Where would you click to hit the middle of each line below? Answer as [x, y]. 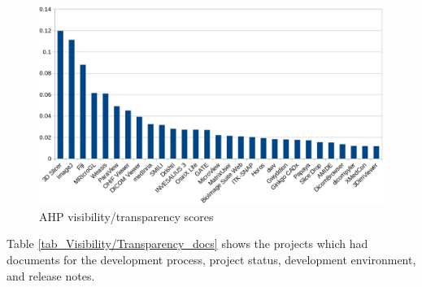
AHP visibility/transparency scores [126, 216]
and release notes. [51, 275]
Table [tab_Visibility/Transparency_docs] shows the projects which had [187, 244]
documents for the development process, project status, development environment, [211, 260]
